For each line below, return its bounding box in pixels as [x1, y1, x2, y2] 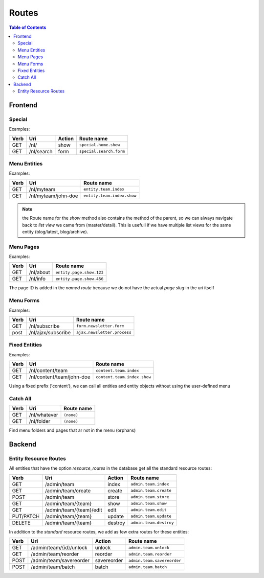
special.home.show [79, 142, 120, 148]
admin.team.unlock [128, 545, 170, 550]
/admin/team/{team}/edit [44, 507, 102, 513]
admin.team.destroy [130, 520, 174, 526]
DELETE [12, 519, 31, 526]
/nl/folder [29, 418, 51, 425]
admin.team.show [130, 501, 167, 506]
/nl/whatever [29, 412, 59, 418]
